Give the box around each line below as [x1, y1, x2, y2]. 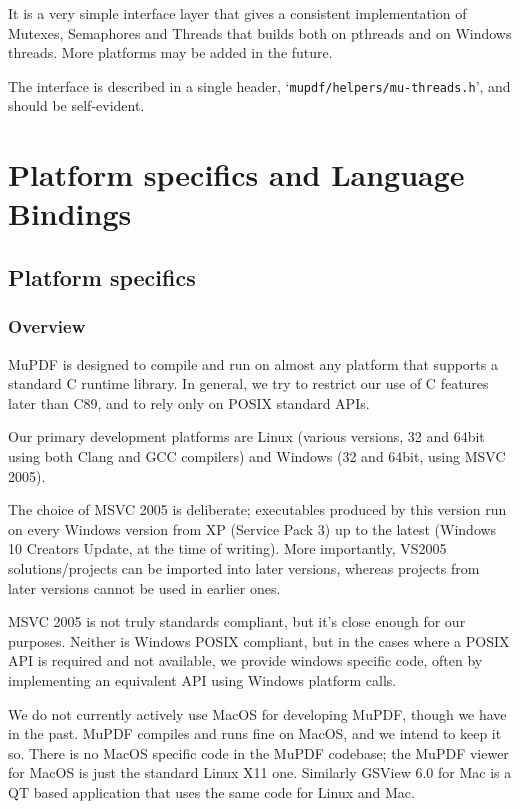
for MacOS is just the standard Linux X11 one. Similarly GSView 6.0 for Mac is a [8, 762, 512, 783]
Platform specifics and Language [8, 154, 465, 195]
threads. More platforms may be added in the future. [8, 42, 333, 63]
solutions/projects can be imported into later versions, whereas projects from [8, 557, 480, 578]
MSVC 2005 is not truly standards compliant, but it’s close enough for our [8, 611, 466, 632]
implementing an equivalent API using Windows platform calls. [8, 669, 397, 690]
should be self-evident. [8, 95, 145, 116]
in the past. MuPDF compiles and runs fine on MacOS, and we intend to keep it [8, 723, 502, 744]
